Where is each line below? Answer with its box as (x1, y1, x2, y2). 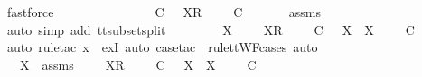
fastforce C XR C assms (6, 3, 321, 21)
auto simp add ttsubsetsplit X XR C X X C (6, 20, 415, 38)
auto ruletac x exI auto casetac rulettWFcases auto (6, 38, 318, 56)
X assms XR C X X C (19, 55, 257, 73)
